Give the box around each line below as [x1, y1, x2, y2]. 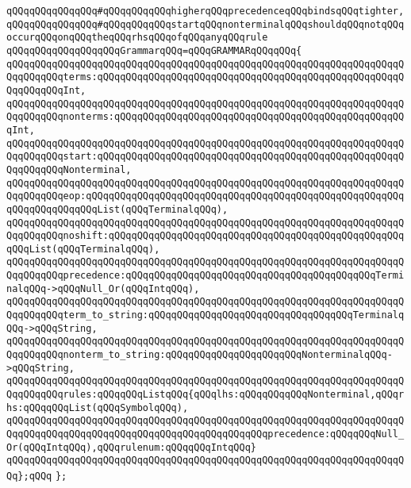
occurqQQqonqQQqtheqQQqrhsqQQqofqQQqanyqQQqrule [6, 32, 268, 44]
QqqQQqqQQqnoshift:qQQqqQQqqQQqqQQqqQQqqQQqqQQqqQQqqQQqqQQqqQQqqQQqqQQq [6, 230, 405, 242]
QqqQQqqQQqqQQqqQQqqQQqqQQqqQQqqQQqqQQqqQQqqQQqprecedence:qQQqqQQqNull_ [6, 428, 405, 440]
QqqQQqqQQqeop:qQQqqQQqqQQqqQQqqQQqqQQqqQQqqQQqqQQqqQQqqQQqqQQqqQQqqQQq [6, 190, 405, 202]
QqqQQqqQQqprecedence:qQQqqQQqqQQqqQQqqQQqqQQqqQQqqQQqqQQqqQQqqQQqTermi [6, 270, 405, 282]
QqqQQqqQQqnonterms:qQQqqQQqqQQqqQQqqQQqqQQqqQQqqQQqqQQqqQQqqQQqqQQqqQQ [6, 111, 405, 123]
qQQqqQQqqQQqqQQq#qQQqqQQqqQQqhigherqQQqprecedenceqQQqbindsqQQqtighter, [6, 6, 405, 17]
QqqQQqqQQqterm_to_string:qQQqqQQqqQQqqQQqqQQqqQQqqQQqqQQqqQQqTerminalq [6, 309, 405, 321]
